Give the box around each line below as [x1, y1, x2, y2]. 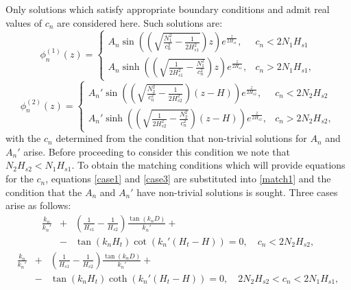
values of [5, 15, 42, 29]
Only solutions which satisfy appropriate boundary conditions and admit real [5, 2, 330, 16]
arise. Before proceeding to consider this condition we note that [23, 144, 290, 158]
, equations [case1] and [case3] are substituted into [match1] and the [45, 171, 331, 186]
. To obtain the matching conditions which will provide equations [71, 158, 346, 172]
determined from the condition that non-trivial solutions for [56, 131, 307, 145]
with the [5, 131, 41, 145]
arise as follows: [5, 198, 71, 213]
